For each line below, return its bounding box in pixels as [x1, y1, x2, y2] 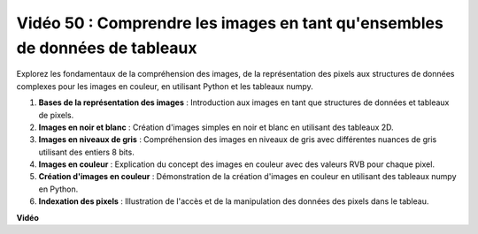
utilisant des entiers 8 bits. [38, 147, 135, 157]
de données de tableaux [16, 38, 198, 57]
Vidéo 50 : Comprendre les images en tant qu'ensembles [16, 13, 444, 33]
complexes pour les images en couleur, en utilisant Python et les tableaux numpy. [16, 80, 313, 92]
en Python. [38, 184, 79, 194]
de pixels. [38, 109, 74, 120]
